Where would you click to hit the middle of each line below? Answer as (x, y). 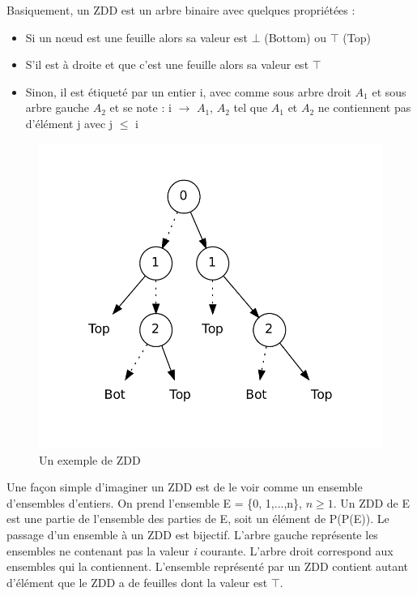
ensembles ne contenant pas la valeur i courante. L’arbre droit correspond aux (200, 550)
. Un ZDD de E (372, 502)
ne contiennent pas (364, 107)
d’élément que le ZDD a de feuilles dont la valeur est (137, 582)
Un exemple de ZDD (90, 459)
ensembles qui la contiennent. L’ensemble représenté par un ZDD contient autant (208, 566)
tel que (251, 107)
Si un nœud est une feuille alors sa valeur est (136, 37)
